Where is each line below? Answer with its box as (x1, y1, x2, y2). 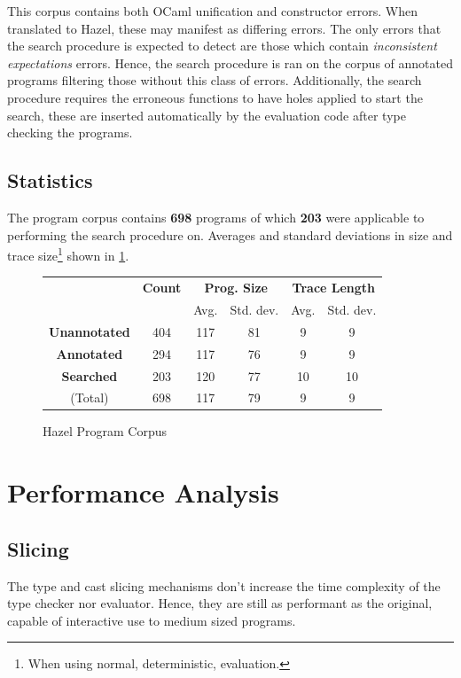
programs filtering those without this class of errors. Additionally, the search (7, 71, 422, 90)
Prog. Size (204, 278, 268, 297)
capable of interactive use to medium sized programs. (7, 611, 296, 629)
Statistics (7, 167, 93, 194)
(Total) (70, 388, 109, 407)
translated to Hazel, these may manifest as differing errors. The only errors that (7, 19, 441, 37)
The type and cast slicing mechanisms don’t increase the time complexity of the (7, 576, 441, 595)
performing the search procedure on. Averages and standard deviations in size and (7, 225, 453, 244)
